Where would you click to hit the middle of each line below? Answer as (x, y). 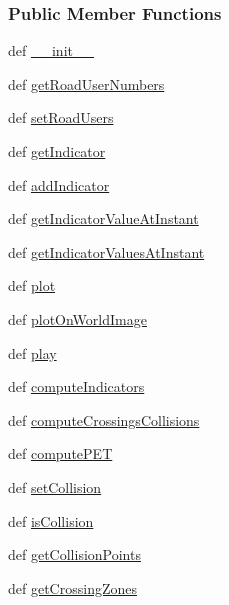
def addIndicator (59, 184)
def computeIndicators (76, 386)
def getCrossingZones (72, 587)
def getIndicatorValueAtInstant (103, 218)
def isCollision (51, 520)
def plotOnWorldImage (77, 318)
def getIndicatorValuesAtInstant (106, 251)
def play (32, 352)
